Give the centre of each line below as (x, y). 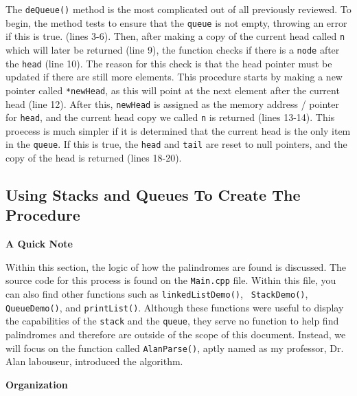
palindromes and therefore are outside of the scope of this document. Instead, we (176, 334)
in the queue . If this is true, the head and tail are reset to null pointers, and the (176, 144)
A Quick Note (39, 244)
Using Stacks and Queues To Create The (153, 195)
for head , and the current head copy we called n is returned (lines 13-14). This (170, 117)
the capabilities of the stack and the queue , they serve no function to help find (172, 321)
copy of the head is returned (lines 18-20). (94, 158)
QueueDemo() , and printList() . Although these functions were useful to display (175, 307)
